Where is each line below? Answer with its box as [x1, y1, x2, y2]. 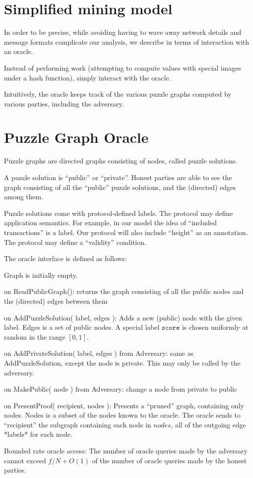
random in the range [4, 331, 66, 342]
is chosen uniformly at [182, 322, 249, 332]
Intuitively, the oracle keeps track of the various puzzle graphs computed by [4, 89, 231, 99]
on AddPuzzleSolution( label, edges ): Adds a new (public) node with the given [4, 312, 242, 322]
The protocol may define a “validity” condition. [4, 237, 147, 247]
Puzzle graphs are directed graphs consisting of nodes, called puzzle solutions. [4, 156, 238, 166]
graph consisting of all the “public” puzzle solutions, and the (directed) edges [4, 182, 236, 192]
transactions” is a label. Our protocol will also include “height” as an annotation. [4, 227, 248, 237]
